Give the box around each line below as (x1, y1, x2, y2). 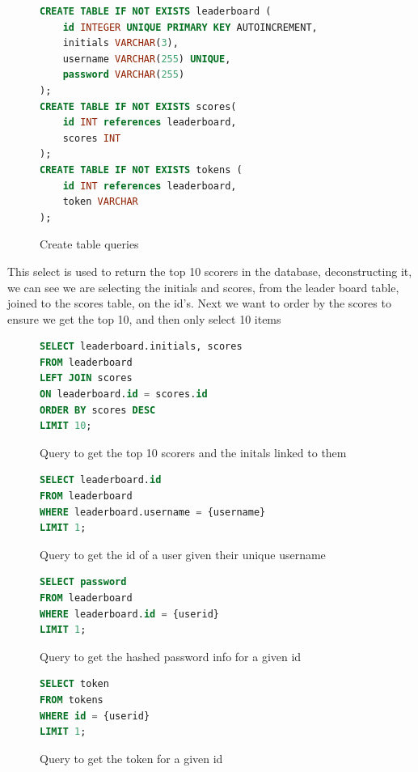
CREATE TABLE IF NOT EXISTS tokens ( (40, 163, 243, 176)
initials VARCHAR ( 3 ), (62, 37, 179, 49)
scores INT (62, 132, 121, 144)
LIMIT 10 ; (40, 420, 92, 432)
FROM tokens (40, 694, 103, 706)
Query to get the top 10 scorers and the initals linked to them (40, 443, 347, 460)
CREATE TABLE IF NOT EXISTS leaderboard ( (40, 6, 272, 17)
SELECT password (40, 576, 127, 588)
